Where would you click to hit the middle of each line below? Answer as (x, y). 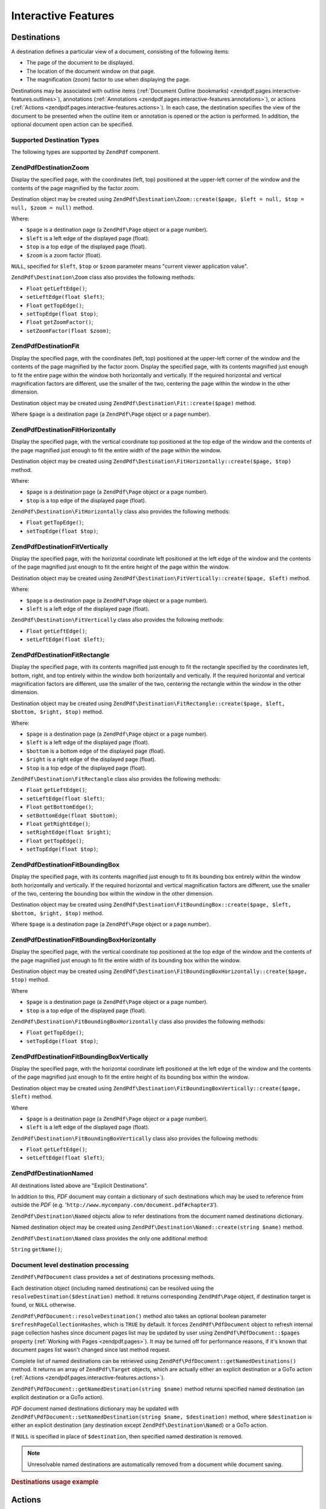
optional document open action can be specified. (72, 124)
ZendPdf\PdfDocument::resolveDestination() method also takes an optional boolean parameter (139, 1316)
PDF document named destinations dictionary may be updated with (95, 1408)
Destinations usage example (55, 1482)
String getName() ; (37, 1249)
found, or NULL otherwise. (43, 1305)
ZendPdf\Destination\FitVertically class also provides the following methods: (117, 620)
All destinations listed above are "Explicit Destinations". (80, 1185)
